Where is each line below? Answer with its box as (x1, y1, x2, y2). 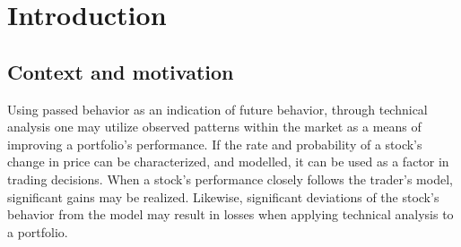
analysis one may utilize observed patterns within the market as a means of (7, 117, 422, 136)
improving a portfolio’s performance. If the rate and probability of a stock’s (7, 134, 422, 153)
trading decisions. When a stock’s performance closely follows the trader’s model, (7, 169, 453, 188)
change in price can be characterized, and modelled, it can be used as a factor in (7, 152, 449, 171)
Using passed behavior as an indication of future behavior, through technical (7, 99, 428, 118)
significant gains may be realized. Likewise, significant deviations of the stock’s (7, 187, 439, 206)
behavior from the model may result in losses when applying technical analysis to (7, 205, 454, 224)
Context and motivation (7, 57, 234, 85)
